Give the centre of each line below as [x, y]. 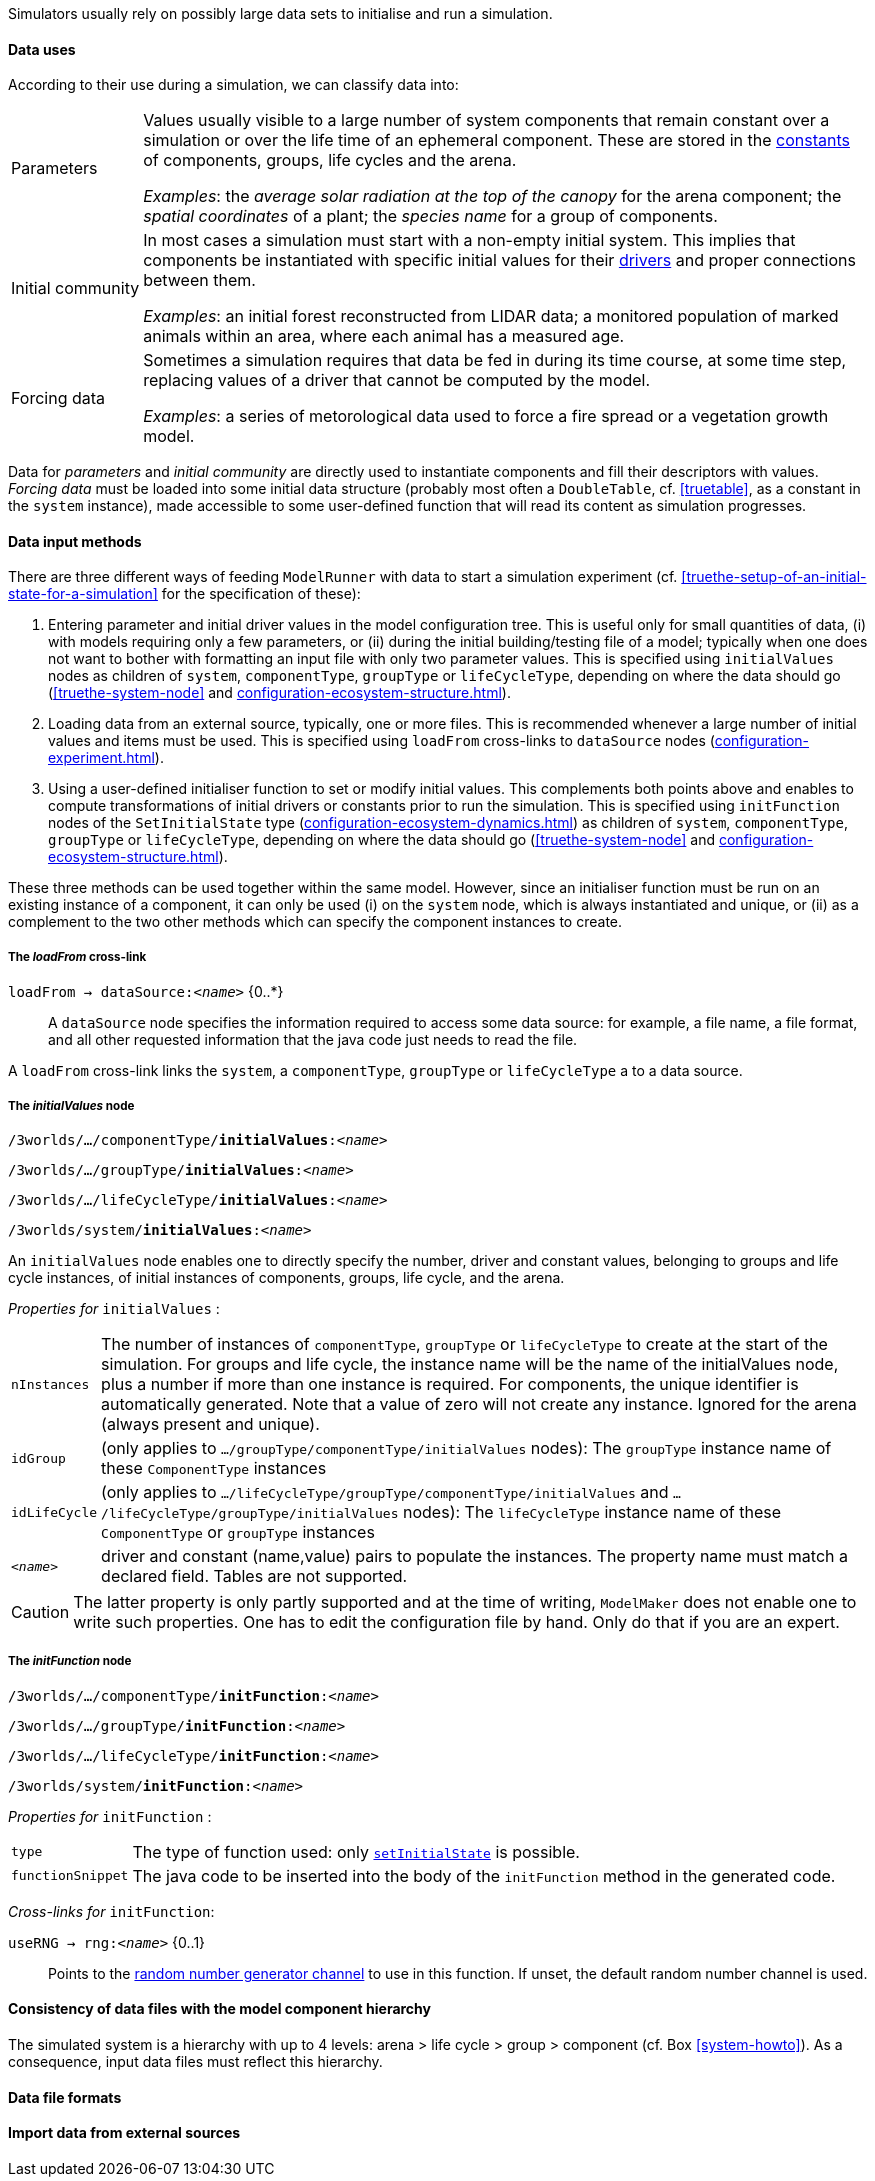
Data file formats [65, 2097]
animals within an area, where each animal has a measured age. [384, 336]
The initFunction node [70, 1661]
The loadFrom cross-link [77, 956]
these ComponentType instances [214, 1468]
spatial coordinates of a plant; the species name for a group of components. [430, 216]
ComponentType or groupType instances [238, 1532]
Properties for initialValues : [114, 1308]
